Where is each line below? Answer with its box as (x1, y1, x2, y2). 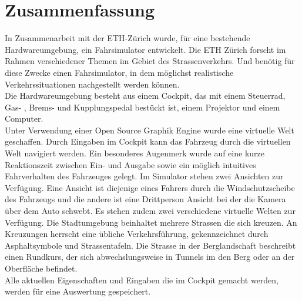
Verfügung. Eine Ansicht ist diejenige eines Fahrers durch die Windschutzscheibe (5, 181, 295, 193)
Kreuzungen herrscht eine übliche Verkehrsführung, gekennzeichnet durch (5, 228, 269, 240)
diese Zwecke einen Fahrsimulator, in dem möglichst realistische (5, 66, 234, 78)
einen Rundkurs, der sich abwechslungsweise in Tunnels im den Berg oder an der (5, 250, 295, 263)
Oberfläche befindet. (5, 262, 78, 274)
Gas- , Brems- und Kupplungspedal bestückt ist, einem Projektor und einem (5, 101, 280, 113)
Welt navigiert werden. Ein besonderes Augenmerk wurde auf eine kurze (5, 147, 264, 159)
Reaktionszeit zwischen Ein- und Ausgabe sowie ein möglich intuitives (5, 158, 256, 170)
